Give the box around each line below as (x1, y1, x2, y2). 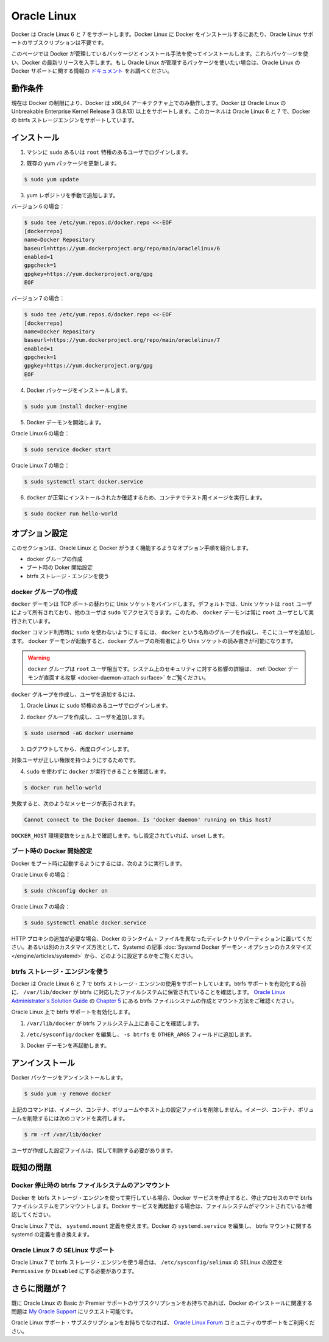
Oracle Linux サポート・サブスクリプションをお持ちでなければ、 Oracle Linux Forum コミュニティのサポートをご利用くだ (11, 1319, 315, 1326)
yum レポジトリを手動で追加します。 (26, 192, 119, 199)
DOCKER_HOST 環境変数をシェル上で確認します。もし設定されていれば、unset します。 (11, 832, 228, 839)
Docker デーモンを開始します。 (26, 418, 105, 426)
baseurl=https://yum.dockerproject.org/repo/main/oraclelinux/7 (24, 336, 221, 344)
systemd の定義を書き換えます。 (11, 1231, 93, 1238)
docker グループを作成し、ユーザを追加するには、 (11, 691, 139, 698)
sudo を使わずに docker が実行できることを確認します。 (26, 767, 170, 775)
